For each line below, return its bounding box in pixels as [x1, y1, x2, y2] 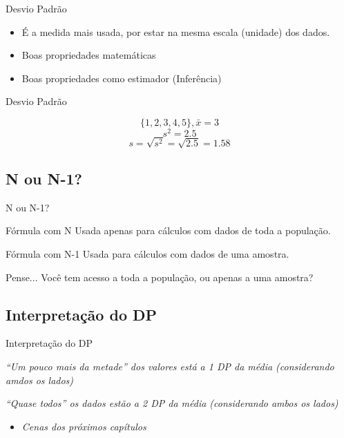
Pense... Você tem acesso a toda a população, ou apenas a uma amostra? [6, 269, 314, 284]
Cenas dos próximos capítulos [21, 419, 146, 433]
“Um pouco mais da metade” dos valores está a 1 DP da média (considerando [6, 359, 334, 373]
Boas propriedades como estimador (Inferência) [21, 70, 222, 85]
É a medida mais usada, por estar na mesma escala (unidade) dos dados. [21, 24, 330, 39]
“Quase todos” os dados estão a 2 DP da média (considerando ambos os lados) [6, 396, 338, 410]
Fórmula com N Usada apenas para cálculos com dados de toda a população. [6, 223, 331, 238]
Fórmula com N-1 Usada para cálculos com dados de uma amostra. [6, 247, 289, 261]
